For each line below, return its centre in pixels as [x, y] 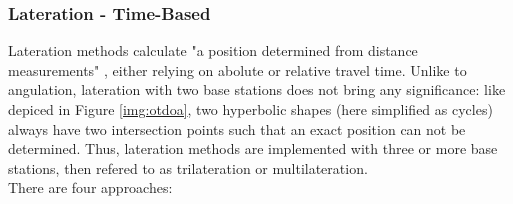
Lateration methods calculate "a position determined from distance [213, 50]
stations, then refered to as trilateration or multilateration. [188, 167]
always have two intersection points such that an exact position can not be [237, 128]
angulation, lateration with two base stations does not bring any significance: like [257, 89]
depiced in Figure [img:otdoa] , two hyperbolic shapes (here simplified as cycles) [250, 109]
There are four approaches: [90, 187]
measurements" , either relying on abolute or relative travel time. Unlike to [237, 69]
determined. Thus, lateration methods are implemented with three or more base [253, 148]
